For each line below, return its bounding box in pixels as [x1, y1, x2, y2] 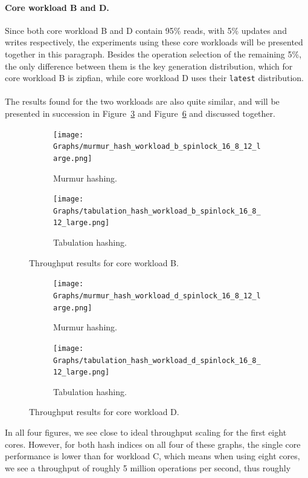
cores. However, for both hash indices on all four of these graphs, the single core [5, 437, 301, 450]
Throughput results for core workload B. [29, 256, 179, 269]
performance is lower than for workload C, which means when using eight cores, [5, 450, 300, 462]
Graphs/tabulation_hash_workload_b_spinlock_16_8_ [53, 206, 261, 215]
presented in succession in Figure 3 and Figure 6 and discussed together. [5, 107, 275, 120]
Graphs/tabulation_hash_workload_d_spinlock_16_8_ [53, 356, 261, 365]
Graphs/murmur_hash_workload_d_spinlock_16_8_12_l [53, 291, 261, 300]
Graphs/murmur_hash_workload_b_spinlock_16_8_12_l [53, 142, 261, 151]
